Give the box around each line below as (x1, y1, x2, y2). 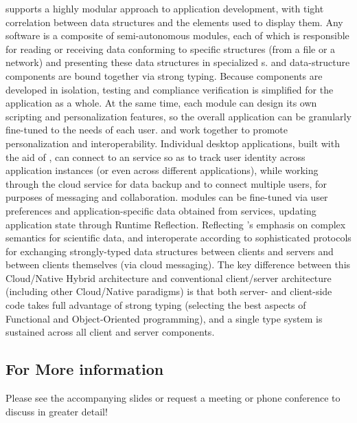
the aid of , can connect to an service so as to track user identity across (5, 149, 306, 164)
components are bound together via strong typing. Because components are (5, 68, 323, 83)
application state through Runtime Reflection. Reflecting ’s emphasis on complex (5, 217, 346, 231)
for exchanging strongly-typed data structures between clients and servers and (5, 243, 334, 258)
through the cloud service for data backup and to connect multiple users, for (5, 176, 327, 191)
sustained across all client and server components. (5, 325, 215, 339)
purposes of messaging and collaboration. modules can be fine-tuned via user (5, 190, 328, 204)
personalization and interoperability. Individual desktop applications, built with (5, 135, 340, 150)
